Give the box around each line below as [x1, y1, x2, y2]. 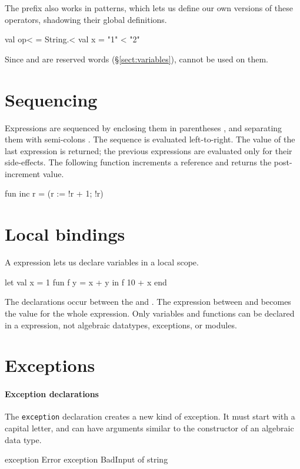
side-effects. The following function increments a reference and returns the [5, 156, 272, 168]
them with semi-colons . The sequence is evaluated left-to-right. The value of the [5, 133, 295, 145]
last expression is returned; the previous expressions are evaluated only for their [5, 144, 292, 157]
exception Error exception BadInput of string [5, 453, 168, 465]
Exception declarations [5, 388, 99, 400]
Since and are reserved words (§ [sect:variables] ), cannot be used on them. [5, 52, 268, 65]
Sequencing [5, 87, 98, 111]
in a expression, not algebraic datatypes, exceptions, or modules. [5, 318, 237, 331]
